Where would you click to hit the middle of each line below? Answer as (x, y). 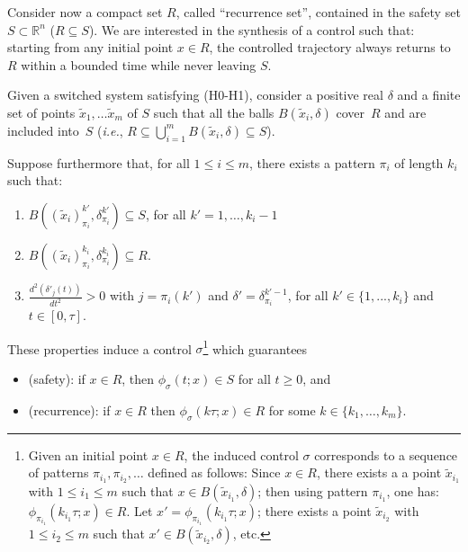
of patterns (58, 472)
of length (419, 162)
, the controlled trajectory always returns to (330, 47)
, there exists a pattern (312, 162)
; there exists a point (315, 511)
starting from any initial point (90, 47)
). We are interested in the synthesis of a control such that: (252, 29)
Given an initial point (88, 454)
